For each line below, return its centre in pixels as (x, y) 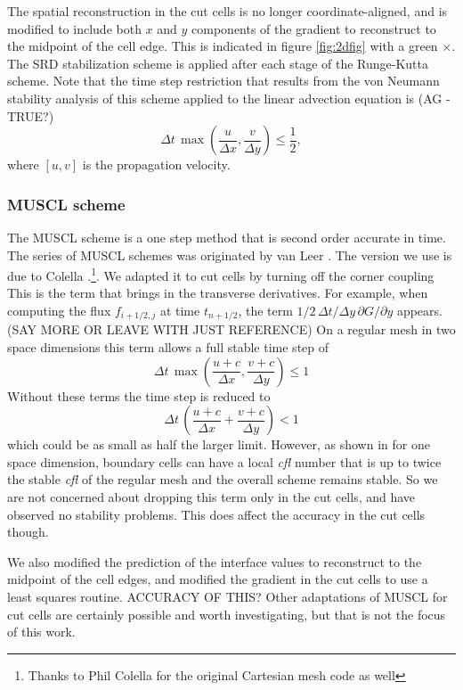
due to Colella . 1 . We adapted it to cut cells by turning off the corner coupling (221, 274)
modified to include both (74, 28)
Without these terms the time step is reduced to (139, 395)
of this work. (41, 632)
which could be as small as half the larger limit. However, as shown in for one (219, 444)
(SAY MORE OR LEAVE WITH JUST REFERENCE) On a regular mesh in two (231, 329)
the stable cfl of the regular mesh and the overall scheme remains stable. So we (223, 479)
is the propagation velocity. (156, 164)
